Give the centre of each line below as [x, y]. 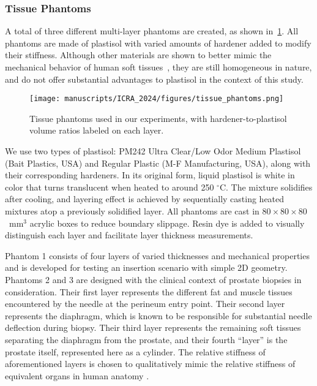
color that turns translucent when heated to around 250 [110, 187]
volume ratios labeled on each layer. [97, 130]
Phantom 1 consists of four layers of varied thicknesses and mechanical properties [157, 255]
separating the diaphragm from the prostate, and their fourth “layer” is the [146, 339]
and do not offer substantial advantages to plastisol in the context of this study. [154, 79]
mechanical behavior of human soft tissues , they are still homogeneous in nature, [158, 67]
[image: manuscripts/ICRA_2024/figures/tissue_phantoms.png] [157, 99]
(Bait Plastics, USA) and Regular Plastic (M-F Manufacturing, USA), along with [158, 163]
